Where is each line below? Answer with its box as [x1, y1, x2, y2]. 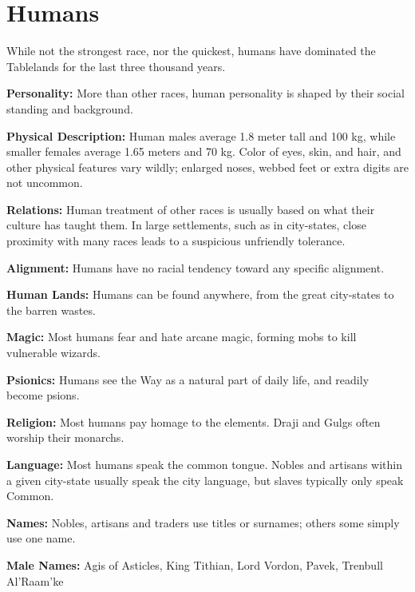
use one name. [6, 530, 76, 546]
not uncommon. [6, 174, 83, 191]
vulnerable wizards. [6, 344, 101, 361]
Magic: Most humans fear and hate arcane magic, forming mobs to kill [6, 328, 357, 345]
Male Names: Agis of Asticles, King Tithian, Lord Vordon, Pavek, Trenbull [6, 556, 383, 573]
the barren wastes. [6, 301, 96, 318]
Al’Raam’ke [6, 572, 64, 589]
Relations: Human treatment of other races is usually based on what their [6, 201, 375, 217]
